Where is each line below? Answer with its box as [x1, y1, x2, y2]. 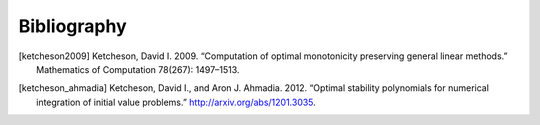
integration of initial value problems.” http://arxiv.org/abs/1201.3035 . [36, 96, 317, 108]
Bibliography [18, 15, 127, 37]
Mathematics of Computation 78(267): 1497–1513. [36, 63, 240, 75]
